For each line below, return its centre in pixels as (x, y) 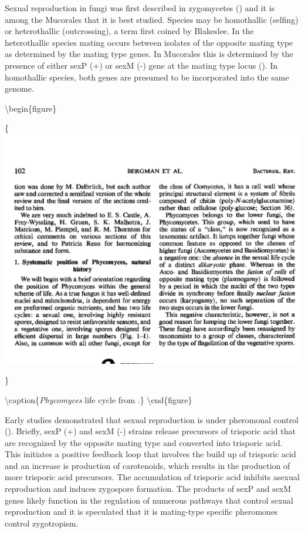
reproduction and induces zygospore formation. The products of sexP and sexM (148, 489)
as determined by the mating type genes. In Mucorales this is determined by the (149, 54)
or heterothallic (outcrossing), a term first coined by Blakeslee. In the (129, 31)
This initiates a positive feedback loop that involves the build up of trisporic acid (150, 454)
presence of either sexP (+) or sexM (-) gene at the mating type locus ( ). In (141, 65)
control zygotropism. (42, 523)
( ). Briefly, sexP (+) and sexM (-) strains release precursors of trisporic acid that (150, 431)
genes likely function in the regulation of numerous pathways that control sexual (149, 500)
